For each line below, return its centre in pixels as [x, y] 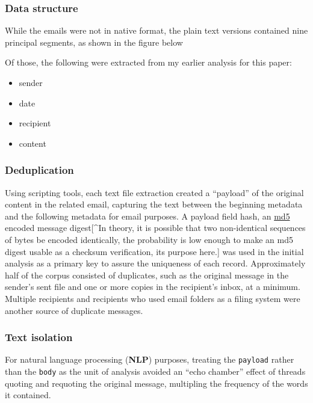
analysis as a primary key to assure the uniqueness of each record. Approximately [155, 263]
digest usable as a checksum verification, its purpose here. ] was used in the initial [154, 251]
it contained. [28, 395]
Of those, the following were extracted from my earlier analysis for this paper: [148, 62]
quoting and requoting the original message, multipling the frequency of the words [156, 383]
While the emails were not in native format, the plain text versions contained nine [156, 30]
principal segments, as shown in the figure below [94, 42]
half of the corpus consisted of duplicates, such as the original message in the [147, 275]
